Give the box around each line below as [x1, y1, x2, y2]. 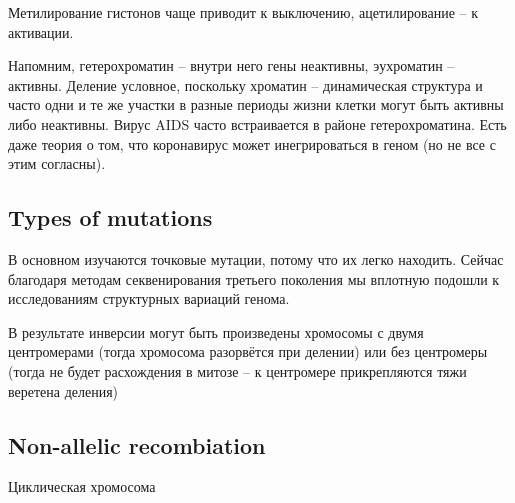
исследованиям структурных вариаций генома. [8, 288, 290, 309]
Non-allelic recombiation [8, 429, 266, 460]
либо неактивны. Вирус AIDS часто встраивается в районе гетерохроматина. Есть [8, 113, 507, 134]
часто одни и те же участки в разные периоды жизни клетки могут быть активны [8, 94, 504, 115]
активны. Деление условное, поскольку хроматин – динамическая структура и [8, 74, 483, 95]
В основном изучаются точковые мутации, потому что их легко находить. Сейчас [8, 248, 504, 269]
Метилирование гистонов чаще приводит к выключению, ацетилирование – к [8, 2, 479, 22]
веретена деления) [8, 380, 119, 401]
